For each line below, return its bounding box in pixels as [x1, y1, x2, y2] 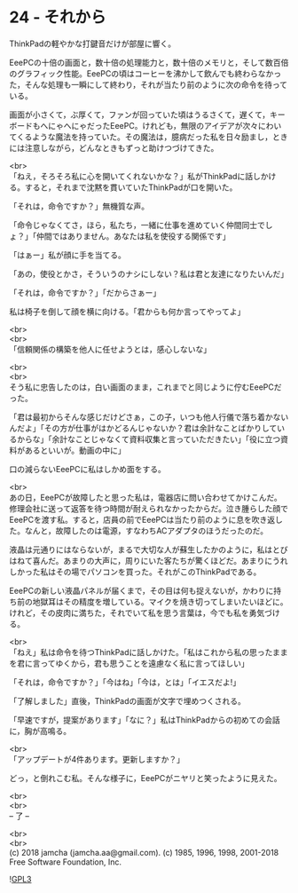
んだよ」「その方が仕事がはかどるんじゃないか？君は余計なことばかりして [9, 423, 278, 433]
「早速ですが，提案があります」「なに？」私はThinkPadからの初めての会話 [9, 715, 281, 725]
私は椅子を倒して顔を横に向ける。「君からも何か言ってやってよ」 [9, 306, 246, 317]
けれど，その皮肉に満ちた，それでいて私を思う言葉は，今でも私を [9, 607, 250, 618]
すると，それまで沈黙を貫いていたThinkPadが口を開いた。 [24, 182, 238, 193]
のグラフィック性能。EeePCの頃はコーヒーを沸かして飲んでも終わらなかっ [9, 67, 282, 79]
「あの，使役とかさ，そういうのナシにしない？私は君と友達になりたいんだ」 [9, 268, 289, 279]
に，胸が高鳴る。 [9, 725, 72, 736]
